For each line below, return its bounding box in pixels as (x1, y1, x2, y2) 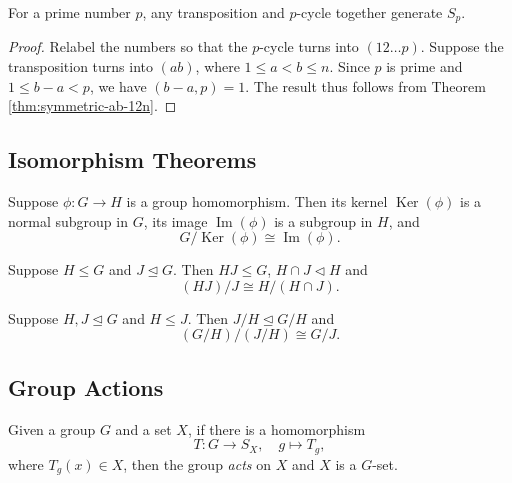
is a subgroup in (274, 210, 373, 231)
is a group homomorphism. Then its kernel (126, 191, 388, 212)
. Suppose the (420, 36, 504, 57)
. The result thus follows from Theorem (245, 75, 486, 96)
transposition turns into (8, 56, 154, 77)
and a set (115, 418, 172, 439)
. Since (329, 56, 370, 77)
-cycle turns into (259, 36, 359, 57)
